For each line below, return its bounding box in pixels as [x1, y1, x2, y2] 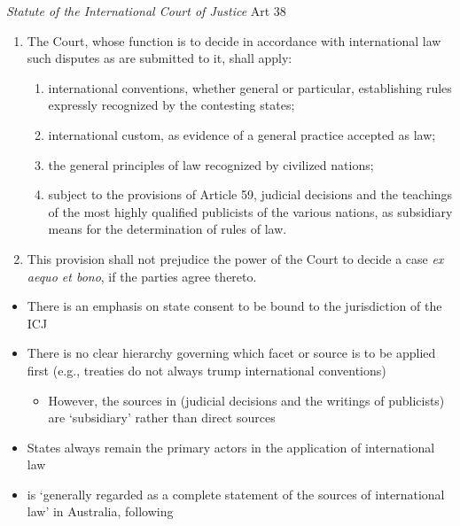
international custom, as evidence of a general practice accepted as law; [48, 125, 436, 143]
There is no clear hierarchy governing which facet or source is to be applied [27, 344, 436, 362]
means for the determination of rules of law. [48, 220, 287, 238]
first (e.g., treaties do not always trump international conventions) [27, 360, 386, 379]
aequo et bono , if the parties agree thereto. [27, 267, 257, 285]
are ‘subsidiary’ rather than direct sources [48, 408, 276, 427]
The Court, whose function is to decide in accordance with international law [27, 31, 441, 50]
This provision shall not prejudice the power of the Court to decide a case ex [27, 249, 444, 267]
